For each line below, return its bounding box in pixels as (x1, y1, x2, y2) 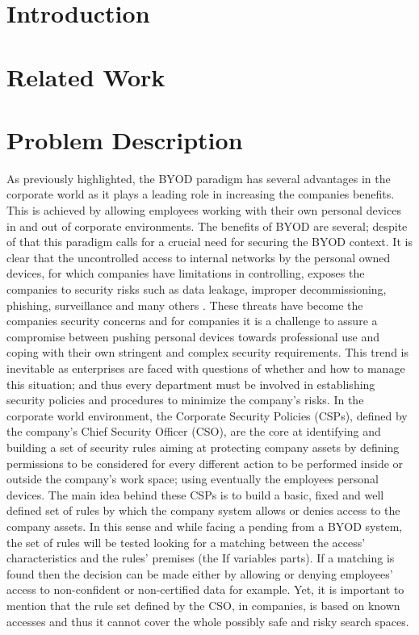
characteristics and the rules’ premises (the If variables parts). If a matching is (6, 549, 395, 566)
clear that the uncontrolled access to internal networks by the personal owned (6, 249, 391, 265)
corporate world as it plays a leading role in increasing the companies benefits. (6, 186, 395, 203)
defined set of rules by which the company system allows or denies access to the (6, 502, 400, 519)
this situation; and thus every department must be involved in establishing (6, 375, 375, 392)
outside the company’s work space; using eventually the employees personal (6, 470, 379, 487)
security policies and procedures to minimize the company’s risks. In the (6, 391, 364, 408)
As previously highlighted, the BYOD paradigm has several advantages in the (6, 169, 391, 186)
